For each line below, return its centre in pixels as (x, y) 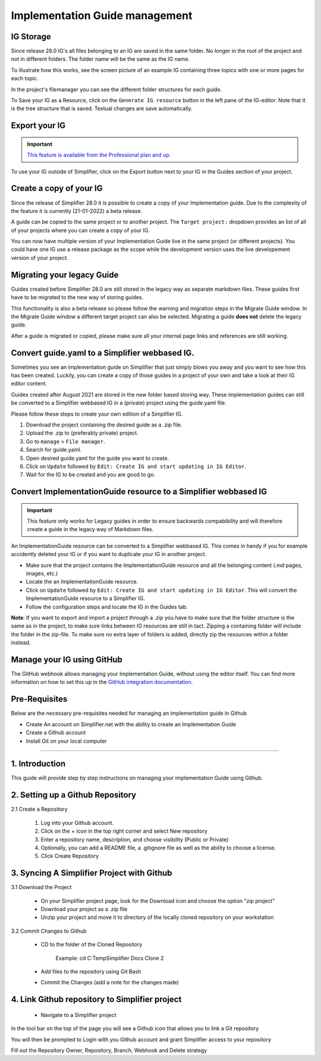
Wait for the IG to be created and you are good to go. (91, 475)
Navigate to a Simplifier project (79, 1015)
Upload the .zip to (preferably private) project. (82, 433)
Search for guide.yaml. (54, 450)
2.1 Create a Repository (39, 809)
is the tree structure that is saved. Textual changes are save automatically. (102, 109)
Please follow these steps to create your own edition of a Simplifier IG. (97, 414)
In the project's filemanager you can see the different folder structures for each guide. (117, 89)
